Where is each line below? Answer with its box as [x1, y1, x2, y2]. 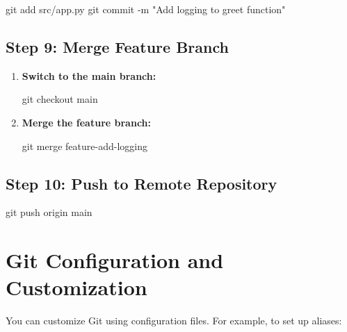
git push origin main [6, 205, 92, 219]
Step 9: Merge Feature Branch [6, 35, 229, 57]
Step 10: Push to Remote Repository [6, 172, 277, 194]
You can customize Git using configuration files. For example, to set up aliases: [6, 313, 342, 328]
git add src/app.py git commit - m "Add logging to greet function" [6, 2, 286, 16]
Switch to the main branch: [22, 68, 156, 83]
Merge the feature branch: [22, 115, 152, 129]
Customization [6, 273, 147, 301]
